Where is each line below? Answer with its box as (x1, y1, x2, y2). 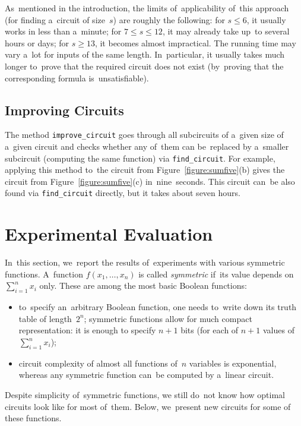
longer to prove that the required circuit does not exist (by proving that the (5, 59, 284, 72)
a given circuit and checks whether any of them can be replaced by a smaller (5, 140, 289, 153)
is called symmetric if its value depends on (138, 267, 294, 280)
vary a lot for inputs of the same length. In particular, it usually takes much (5, 48, 285, 61)
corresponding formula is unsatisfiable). (5, 71, 149, 84)
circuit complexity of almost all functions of (18, 356, 178, 369)
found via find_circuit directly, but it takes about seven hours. (5, 187, 240, 199)
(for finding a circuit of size (5, 13, 105, 26)
